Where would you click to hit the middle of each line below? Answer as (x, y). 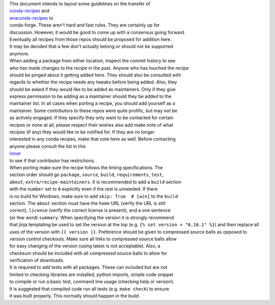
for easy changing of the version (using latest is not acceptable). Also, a (85, 246)
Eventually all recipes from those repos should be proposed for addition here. (91, 39)
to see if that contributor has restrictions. (52, 160)
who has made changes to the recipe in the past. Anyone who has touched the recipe (99, 68)
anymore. (19, 53)
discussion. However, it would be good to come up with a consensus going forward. (98, 32)
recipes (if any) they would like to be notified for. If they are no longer (82, 132)
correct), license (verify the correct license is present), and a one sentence (90, 210)
